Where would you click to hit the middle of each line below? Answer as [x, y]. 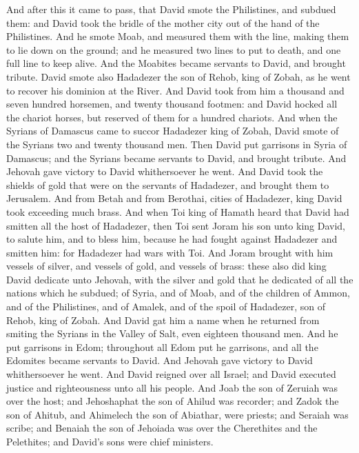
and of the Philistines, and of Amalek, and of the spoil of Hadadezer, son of [166, 306]
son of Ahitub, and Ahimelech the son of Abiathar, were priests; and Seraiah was [177, 414]
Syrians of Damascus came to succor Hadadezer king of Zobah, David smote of [173, 131]
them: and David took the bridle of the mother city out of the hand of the [163, 22]
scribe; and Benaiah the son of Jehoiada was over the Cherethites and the [162, 428]
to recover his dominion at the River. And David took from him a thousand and [175, 90]
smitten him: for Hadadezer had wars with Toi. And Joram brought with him [170, 252]
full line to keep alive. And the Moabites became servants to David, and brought [176, 63]
